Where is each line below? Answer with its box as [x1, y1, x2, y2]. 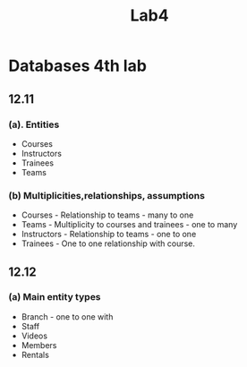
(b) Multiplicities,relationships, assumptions [8, 189, 205, 201]
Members [21, 339, 57, 350]
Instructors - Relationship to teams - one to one [21, 229, 197, 240]
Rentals [21, 349, 50, 360]
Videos [21, 330, 48, 341]
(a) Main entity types [8, 291, 101, 303]
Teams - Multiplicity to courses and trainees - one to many [21, 219, 238, 230]
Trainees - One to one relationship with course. [21, 238, 196, 249]
